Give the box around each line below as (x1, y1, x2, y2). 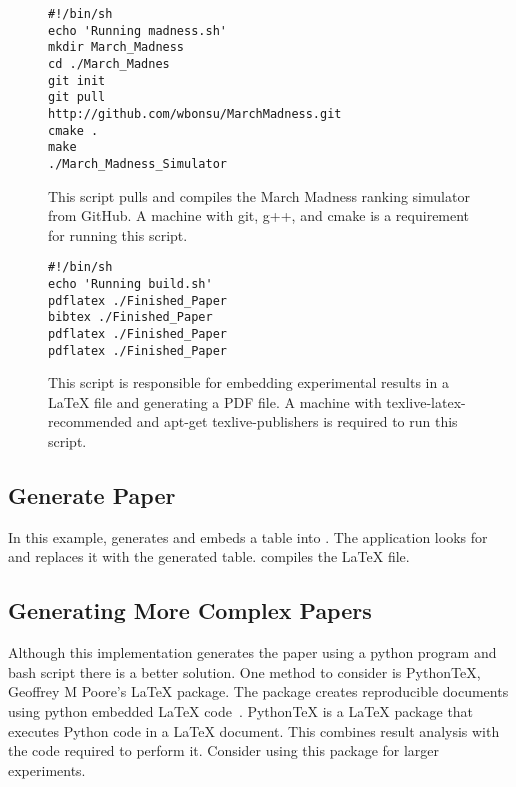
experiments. (8, 759, 86, 780)
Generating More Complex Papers (8, 595, 372, 626)
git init (48, 73, 106, 88)
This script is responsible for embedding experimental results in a (48, 372, 449, 393)
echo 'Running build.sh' (48, 277, 213, 291)
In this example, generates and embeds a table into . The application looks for (8, 526, 488, 547)
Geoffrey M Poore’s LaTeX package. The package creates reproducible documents (8, 681, 509, 702)
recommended (48, 411, 133, 432)
